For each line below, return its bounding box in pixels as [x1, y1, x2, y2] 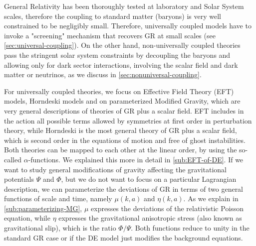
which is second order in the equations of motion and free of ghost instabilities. [4, 134, 246, 145]
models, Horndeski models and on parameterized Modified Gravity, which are [4, 96, 241, 106]
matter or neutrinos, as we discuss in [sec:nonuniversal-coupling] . [4, 69, 202, 80]
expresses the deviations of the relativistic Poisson [91, 203, 244, 213]
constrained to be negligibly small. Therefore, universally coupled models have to [4, 20, 252, 31]
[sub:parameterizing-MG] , [4, 203, 82, 213]
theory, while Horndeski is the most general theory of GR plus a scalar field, [4, 125, 237, 135]
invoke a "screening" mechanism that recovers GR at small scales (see [4, 30, 216, 40]
